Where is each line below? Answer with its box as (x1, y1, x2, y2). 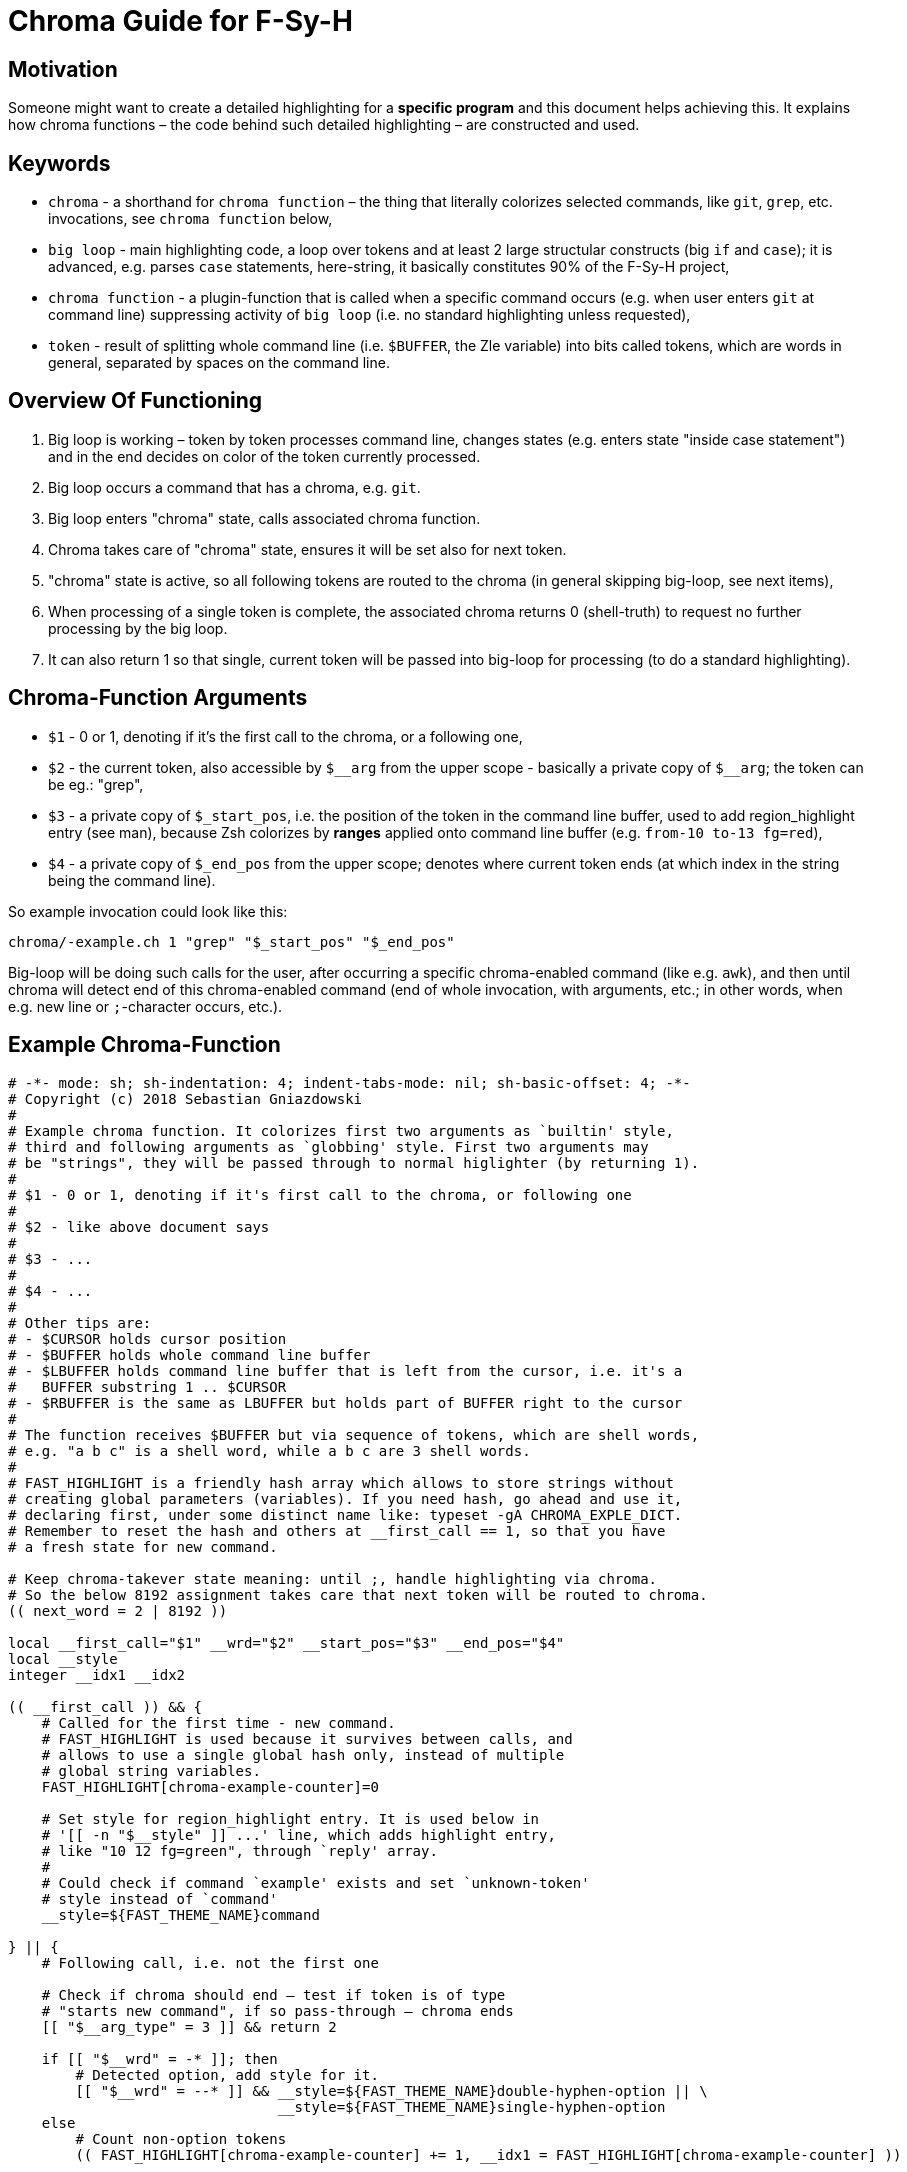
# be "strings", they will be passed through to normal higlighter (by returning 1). (8, 1154, 700, 1171)
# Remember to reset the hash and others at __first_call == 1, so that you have (8, 1522, 666, 1539)
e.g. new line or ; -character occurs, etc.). (8, 997, 283, 1015)
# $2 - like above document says (8, 1218, 270, 1235)
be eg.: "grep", (48, 775, 144, 793)
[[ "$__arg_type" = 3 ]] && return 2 (41, 2018, 337, 2035)
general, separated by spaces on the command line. (48, 354, 390, 372)
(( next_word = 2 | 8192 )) (8, 1602, 228, 1619)
